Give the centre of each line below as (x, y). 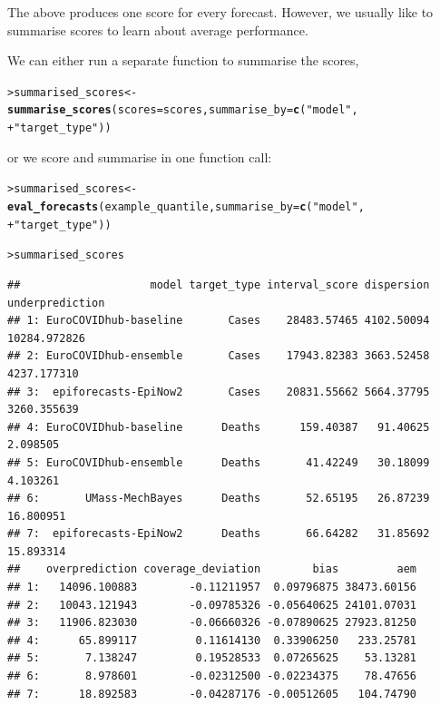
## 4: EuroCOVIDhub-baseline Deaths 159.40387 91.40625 (219, 427)
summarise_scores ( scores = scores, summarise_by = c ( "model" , (183, 110)
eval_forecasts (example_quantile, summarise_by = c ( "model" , (186, 207)
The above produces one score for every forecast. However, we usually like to (220, 12)
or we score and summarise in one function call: (140, 157)
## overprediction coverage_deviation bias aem (212, 569)
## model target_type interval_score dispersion (219, 284)
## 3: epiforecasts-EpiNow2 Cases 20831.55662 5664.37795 (219, 392)
